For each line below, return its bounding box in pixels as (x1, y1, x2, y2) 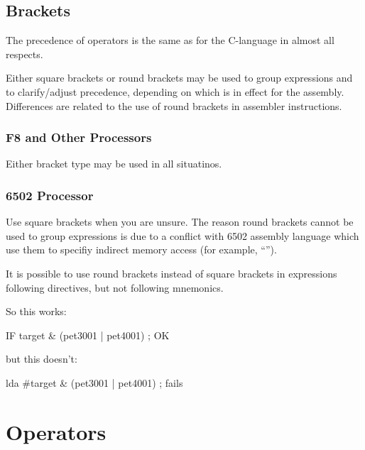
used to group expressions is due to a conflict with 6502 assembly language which (6, 228, 359, 243)
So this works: (6, 304, 67, 319)
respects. (6, 46, 43, 61)
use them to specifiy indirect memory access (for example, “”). (6, 242, 277, 257)
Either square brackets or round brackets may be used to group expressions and (6, 70, 353, 85)
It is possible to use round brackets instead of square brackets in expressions (6, 265, 337, 280)
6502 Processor (6, 186, 94, 204)
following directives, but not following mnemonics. (6, 280, 224, 295)
